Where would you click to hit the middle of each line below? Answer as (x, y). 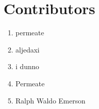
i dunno (27, 66)
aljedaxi (28, 49)
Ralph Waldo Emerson (50, 100)
